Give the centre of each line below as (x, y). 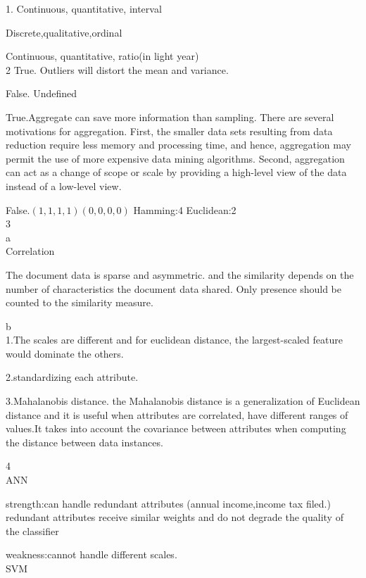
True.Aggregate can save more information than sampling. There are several (170, 117)
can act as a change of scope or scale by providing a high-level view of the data (176, 172)
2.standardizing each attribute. (72, 377)
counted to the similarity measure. (80, 302)
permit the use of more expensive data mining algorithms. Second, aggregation (175, 158)
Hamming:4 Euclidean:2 (185, 209)
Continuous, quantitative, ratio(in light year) (102, 56)
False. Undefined (42, 93)
